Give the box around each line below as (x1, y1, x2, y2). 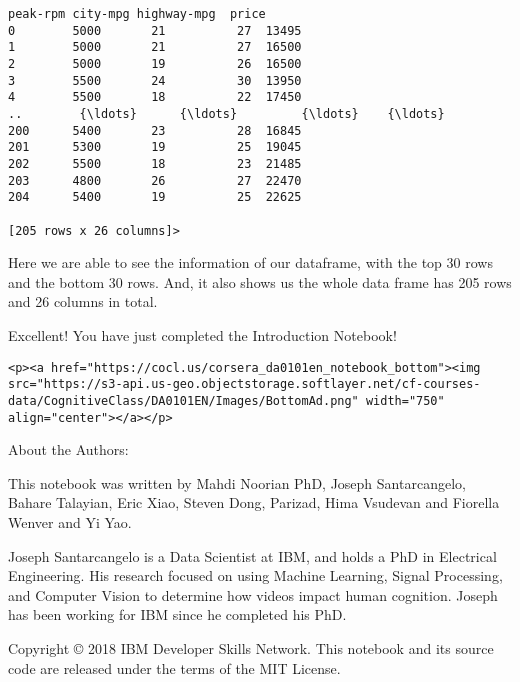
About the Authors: (8, 439, 129, 460)
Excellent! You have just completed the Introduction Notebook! (8, 324, 397, 345)
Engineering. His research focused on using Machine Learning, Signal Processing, (8, 565, 503, 586)
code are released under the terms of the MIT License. (8, 657, 341, 678)
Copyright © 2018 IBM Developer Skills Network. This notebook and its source (8, 637, 494, 658)
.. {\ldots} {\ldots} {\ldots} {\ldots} (8, 106, 445, 121)
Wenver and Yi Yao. (8, 511, 132, 532)
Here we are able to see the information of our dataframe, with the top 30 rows (8, 252, 493, 273)
